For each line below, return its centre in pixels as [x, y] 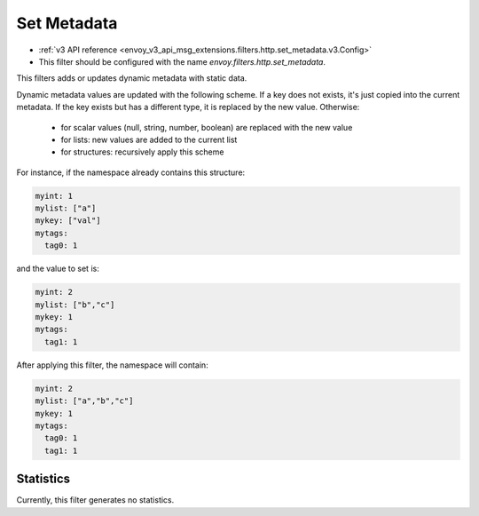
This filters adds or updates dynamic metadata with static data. [132, 78]
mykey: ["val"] [68, 221]
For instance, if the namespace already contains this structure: [131, 172]
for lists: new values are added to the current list [149, 139]
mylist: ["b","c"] [75, 305]
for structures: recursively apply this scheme [142, 152]
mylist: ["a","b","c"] [84, 401]
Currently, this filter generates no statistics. [95, 500]
